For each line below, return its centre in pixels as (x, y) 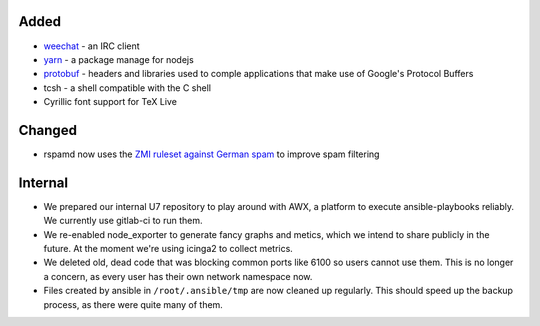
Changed (47, 130)
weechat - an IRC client (91, 46)
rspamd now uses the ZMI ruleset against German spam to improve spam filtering (211, 154)
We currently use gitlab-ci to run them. (123, 221)
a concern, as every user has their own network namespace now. (178, 276)
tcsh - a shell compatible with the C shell (127, 87)
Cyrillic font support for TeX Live (110, 102)
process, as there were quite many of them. (133, 304)
